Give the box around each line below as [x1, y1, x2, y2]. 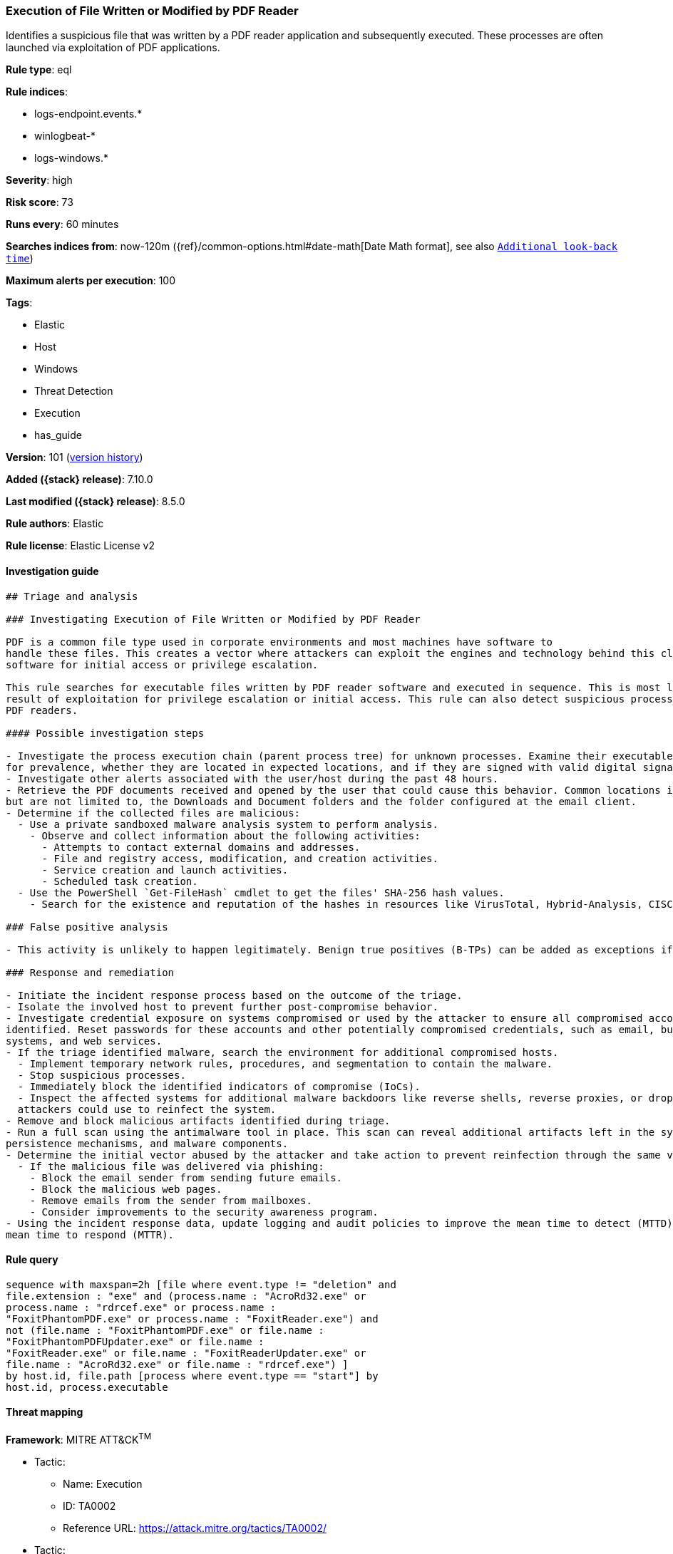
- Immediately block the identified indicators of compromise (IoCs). [17, 1080, 421, 1092]
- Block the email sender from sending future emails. [29, 1171, 343, 1183]
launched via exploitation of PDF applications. [6, 41, 220, 54]
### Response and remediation [6, 966, 175, 978]
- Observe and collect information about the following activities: [29, 829, 421, 841]
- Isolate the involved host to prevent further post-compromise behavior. [6, 1000, 438, 1012]
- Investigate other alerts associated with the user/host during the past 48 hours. [6, 772, 499, 784]
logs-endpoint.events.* [34, 108, 143, 120]
